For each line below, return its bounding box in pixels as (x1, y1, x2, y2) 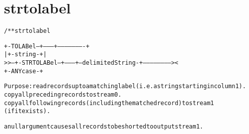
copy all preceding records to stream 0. (4, 91, 122, 99)
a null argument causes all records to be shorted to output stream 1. (4, 123, 203, 131)
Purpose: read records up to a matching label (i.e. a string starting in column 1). (4, 83, 246, 90)
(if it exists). (4, 108, 51, 115)
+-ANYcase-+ (4, 67, 43, 75)
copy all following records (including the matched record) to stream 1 (4, 99, 214, 107)
